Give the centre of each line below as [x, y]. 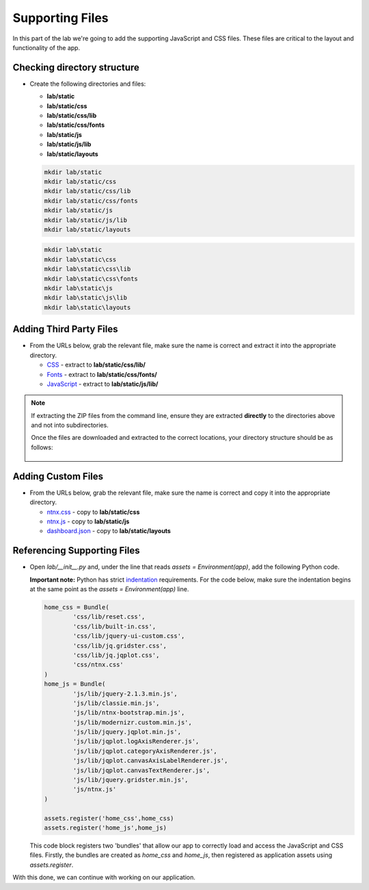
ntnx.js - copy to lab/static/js [88, 521]
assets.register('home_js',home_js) [106, 828]
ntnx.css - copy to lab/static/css [93, 512]
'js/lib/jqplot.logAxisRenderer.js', [136, 741]
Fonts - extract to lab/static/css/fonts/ [102, 374]
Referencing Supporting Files [76, 551]
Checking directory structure [76, 67]
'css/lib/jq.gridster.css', [120, 645]
